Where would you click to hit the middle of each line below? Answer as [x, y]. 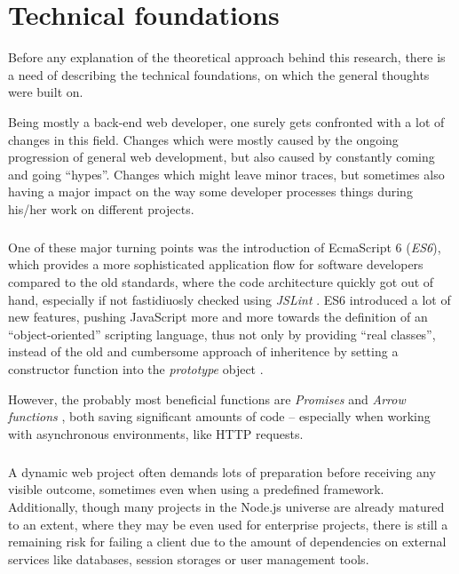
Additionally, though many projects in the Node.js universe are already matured [226, 506]
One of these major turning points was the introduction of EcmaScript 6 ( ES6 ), [225, 247]
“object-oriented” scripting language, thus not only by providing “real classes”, [222, 334]
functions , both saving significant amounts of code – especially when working [219, 416]
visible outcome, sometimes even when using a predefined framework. [196, 489]
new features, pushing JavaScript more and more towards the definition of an [218, 317]
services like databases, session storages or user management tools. [189, 558]
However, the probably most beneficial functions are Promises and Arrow [207, 399]
